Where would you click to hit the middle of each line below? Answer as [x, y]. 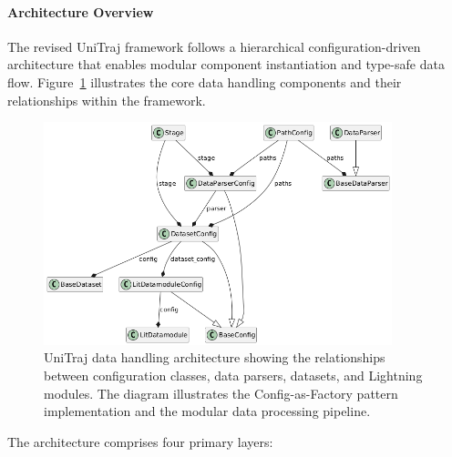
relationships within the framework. [107, 100]
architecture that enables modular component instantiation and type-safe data [226, 64]
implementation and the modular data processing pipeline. [207, 411]
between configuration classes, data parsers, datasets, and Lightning [233, 376]
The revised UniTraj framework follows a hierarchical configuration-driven [214, 46]
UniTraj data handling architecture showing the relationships [215, 357]
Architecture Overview [81, 11]
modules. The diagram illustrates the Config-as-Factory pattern [221, 393]
